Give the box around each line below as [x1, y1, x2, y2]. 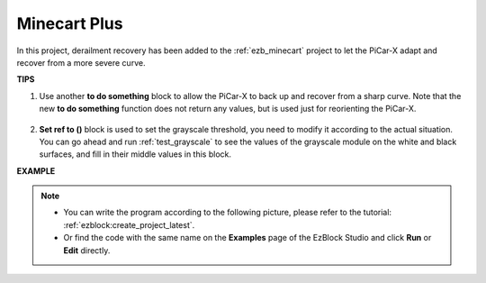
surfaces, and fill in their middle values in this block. [39, 149, 232, 160]
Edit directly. [63, 244, 111, 256]
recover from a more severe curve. [16, 57, 146, 68]
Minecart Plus [16, 14, 123, 33]
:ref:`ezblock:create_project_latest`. [63, 219, 195, 230]
